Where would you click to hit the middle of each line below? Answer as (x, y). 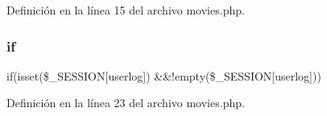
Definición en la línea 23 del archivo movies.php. (126, 103)
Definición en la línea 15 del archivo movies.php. (126, 10)
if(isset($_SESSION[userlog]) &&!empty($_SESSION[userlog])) (164, 75)
